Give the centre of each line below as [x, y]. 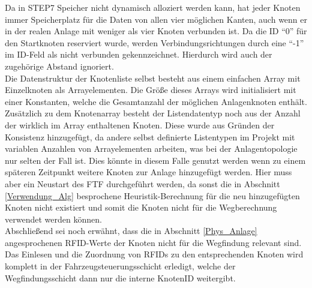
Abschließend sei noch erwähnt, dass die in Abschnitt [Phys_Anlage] [131, 231]
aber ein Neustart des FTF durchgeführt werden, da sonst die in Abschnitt [142, 183]
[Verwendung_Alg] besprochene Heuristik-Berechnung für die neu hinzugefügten [152, 195]
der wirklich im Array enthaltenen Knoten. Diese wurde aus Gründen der [140, 124]
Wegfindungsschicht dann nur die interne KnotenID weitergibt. [120, 277]
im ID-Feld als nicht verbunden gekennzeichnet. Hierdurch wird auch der [139, 54]
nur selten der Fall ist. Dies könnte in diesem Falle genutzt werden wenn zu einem [155, 160]
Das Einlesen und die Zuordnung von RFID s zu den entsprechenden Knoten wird [154, 254]
